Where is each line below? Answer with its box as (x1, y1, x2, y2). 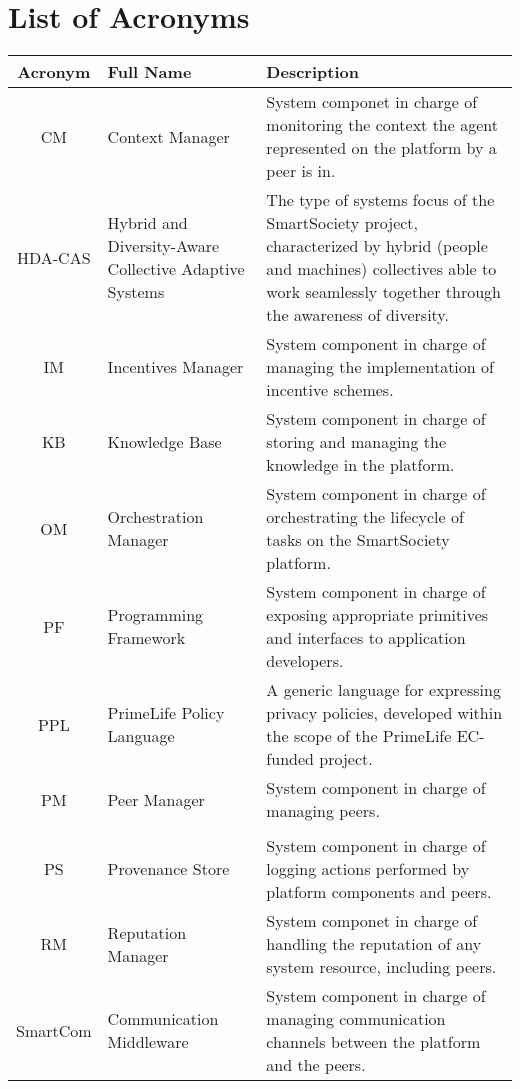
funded (266, 747, 314, 771)
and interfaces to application (266, 626, 466, 650)
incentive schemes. (266, 378, 394, 402)
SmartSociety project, (266, 211, 419, 235)
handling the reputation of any (266, 932, 482, 956)
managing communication (266, 1007, 446, 1031)
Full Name (107, 60, 192, 84)
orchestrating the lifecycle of (266, 505, 464, 529)
